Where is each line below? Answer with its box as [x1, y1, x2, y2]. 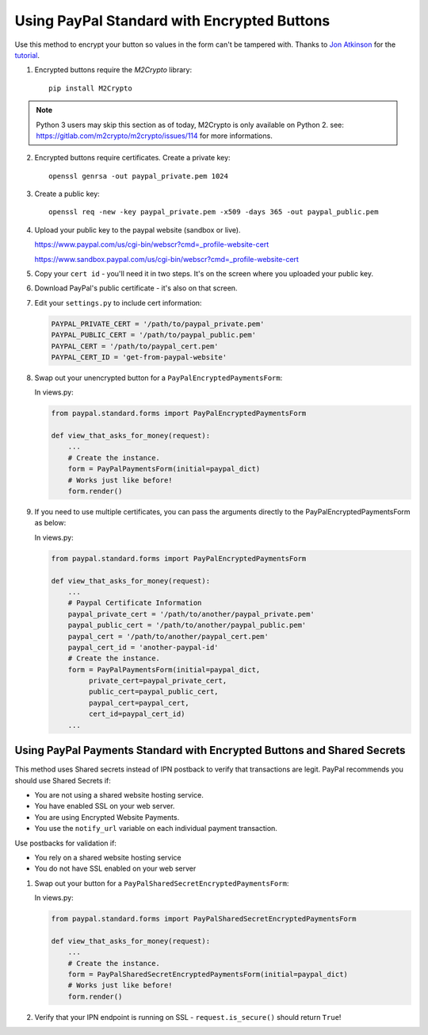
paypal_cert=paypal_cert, [88, 698, 189, 707]
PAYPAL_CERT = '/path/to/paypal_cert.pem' [51, 341, 219, 351]
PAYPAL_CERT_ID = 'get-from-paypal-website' [51, 352, 227, 361]
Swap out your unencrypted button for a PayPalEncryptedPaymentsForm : [34, 373, 283, 383]
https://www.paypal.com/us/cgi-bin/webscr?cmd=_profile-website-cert [34, 240, 269, 249]
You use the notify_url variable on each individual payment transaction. [34, 824, 277, 833]
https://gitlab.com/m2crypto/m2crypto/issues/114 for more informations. [36, 131, 273, 140]
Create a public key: [34, 189, 101, 198]
